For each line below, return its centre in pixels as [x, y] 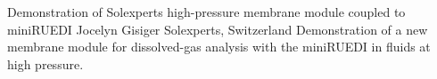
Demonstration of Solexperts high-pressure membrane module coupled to [206, 12]
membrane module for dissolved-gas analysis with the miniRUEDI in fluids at [219, 47]
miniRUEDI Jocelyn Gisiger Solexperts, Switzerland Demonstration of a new [218, 29]
